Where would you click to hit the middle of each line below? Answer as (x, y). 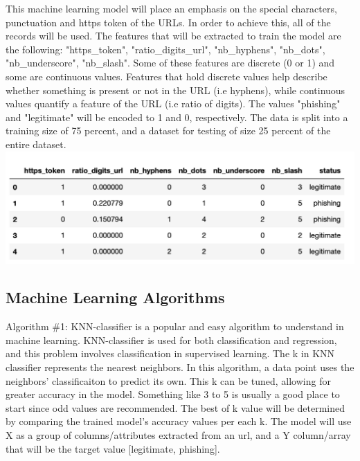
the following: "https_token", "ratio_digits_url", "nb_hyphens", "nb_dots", (165, 49)
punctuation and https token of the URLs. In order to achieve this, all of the (168, 22)
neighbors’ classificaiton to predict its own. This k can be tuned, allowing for (168, 380)
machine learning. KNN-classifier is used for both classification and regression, (171, 340)
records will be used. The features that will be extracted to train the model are (173, 36)
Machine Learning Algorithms (115, 297)
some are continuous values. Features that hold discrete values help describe (166, 76)
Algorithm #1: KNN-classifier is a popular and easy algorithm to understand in (175, 326)
